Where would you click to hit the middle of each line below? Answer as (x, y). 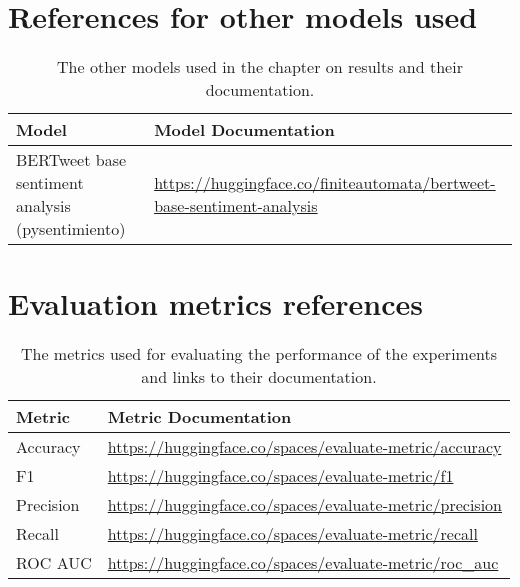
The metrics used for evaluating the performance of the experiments (258, 354)
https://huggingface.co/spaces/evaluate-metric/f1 (280, 476)
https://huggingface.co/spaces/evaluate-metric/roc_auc (303, 563)
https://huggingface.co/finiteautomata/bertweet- (325, 183)
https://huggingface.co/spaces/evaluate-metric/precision (304, 505)
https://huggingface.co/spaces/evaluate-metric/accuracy (304, 447)
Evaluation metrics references (216, 303)
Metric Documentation (199, 417)
